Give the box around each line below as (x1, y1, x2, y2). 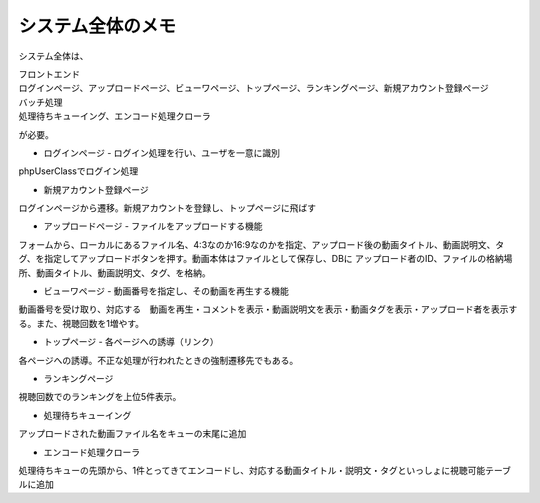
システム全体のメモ (18, 15, 177, 37)
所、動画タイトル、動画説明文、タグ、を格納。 (18, 266, 212, 279)
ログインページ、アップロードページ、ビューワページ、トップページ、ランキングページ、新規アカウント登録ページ (18, 82, 489, 94)
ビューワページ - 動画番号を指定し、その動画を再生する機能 (43, 285, 290, 297)
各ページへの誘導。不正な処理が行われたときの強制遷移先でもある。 (18, 354, 299, 366)
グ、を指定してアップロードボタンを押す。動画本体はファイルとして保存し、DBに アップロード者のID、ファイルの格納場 (18, 253, 513, 265)
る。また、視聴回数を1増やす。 (18, 317, 145, 329)
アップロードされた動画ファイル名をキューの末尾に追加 (18, 428, 247, 440)
